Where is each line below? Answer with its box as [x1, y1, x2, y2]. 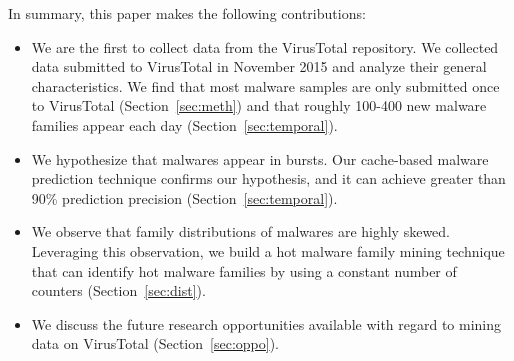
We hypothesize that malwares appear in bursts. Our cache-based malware [31, 148, 489, 169]
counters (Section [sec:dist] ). [31, 280, 206, 301]
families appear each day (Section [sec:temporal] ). [31, 114, 338, 135]
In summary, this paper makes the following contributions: [8, 3, 366, 23]
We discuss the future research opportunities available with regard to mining [31, 313, 502, 334]
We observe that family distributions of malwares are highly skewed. [31, 221, 451, 242]
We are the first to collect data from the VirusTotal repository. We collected [31, 36, 499, 57]
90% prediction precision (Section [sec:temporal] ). [31, 187, 338, 208]
